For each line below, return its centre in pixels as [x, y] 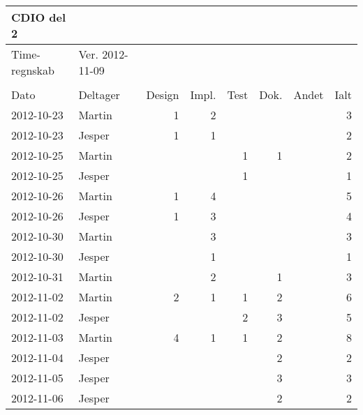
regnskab [33, 70]
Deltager [99, 95]
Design [163, 95]
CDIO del [39, 17]
